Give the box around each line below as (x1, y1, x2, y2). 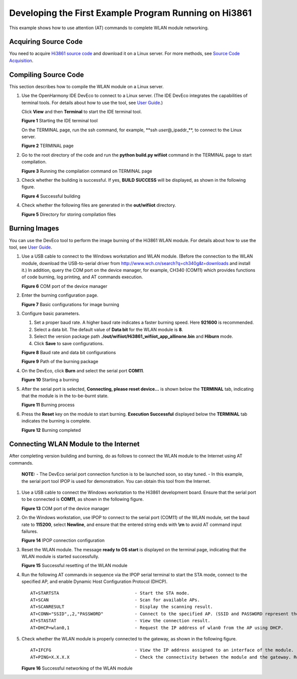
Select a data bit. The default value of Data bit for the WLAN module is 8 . (34, 326, 183, 332)
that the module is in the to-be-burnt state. (21, 393, 109, 399)
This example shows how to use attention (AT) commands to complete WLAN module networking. (9, 25, 209, 31)
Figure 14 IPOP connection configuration (21, 537, 105, 543)
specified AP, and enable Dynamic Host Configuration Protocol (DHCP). (21, 578, 168, 584)
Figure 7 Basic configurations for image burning (21, 301, 120, 307)
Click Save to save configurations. (34, 340, 104, 346)
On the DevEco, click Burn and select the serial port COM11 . (21, 367, 145, 373)
